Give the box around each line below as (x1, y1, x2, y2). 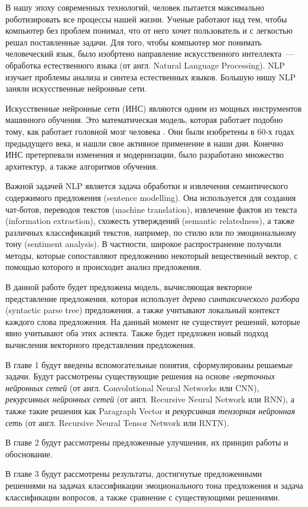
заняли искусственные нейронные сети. (5, 82, 147, 95)
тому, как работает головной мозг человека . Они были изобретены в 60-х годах (5, 125, 294, 137)
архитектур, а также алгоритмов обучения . (5, 160, 158, 172)
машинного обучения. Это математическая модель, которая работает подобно (5, 113, 283, 126)
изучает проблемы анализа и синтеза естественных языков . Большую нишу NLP (5, 70, 296, 83)
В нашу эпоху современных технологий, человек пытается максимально (5, 1, 265, 13)
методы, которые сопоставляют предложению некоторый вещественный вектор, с (5, 249, 298, 261)
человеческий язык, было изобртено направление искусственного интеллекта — (5, 47, 294, 60)
